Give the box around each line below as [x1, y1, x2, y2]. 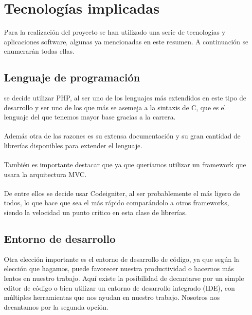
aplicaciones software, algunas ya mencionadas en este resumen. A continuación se [4, 36, 249, 46]
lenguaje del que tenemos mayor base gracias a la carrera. [4, 112, 176, 122]
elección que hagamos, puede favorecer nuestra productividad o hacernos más [4, 263, 234, 274]
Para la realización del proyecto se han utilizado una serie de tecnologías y [4, 26, 226, 37]
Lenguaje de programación [4, 70, 140, 85]
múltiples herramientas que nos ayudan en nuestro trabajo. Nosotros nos [4, 292, 220, 302]
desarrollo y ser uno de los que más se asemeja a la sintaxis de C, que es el [4, 102, 226, 112]
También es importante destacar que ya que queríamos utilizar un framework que [4, 159, 246, 170]
